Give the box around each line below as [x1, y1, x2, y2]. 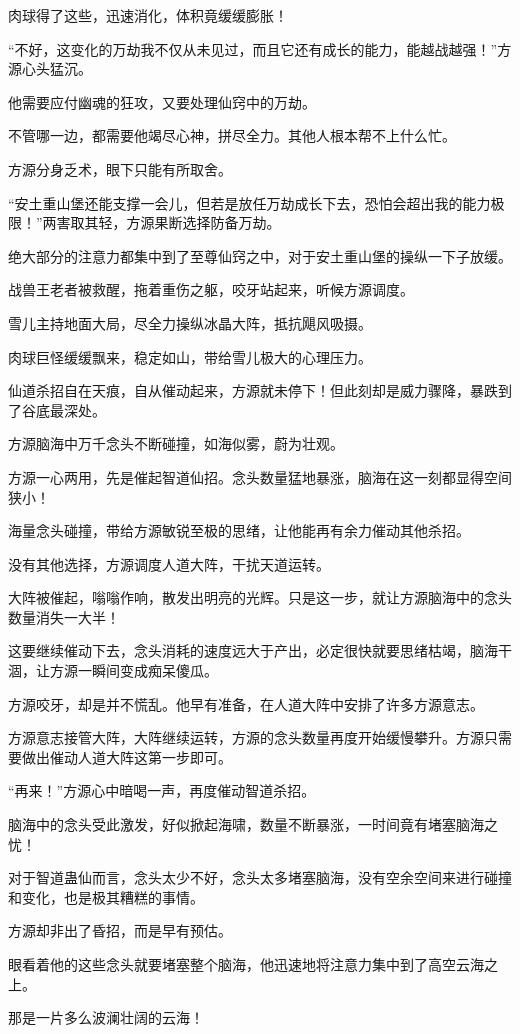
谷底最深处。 [21, 399, 106, 420]
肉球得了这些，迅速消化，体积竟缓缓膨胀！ [8, 5, 288, 25]
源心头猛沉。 [8, 58, 92, 79]
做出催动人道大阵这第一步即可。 [21, 746, 232, 767]
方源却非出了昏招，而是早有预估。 [8, 920, 232, 941]
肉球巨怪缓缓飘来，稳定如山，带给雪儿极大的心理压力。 [8, 346, 372, 367]
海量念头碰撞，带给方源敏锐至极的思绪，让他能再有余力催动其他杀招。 [8, 520, 470, 541]
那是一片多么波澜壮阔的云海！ [8, 1007, 204, 1028]
